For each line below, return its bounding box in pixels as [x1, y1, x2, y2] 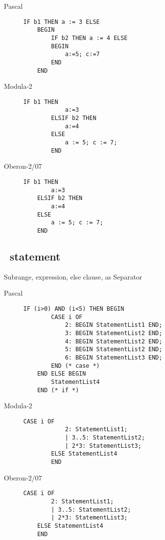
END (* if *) [37, 386, 79, 394]
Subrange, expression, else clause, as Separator [4, 271, 142, 281]
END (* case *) [51, 362, 100, 369]
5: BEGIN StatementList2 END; [65, 346, 163, 353]
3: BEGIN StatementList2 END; [65, 329, 163, 337]
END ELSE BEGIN [37, 370, 86, 378]
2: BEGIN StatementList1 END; [65, 321, 163, 329]
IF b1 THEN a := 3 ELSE [23, 18, 100, 25]
